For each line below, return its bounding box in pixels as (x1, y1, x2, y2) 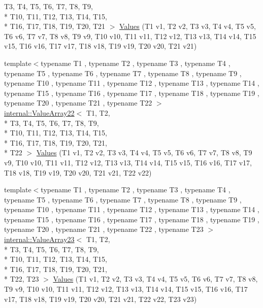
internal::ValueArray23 (4, 234, 75, 245)
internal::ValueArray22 (4, 107, 75, 118)
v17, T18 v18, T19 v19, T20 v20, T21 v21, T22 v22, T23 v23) (4, 293, 197, 304)
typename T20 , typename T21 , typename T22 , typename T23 (4, 224, 204, 234)
